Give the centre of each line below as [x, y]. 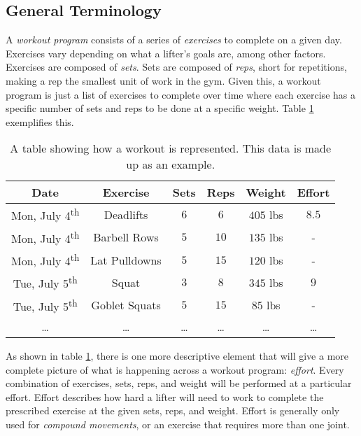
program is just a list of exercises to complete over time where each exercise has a [180, 94]
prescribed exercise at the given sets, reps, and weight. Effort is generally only [173, 410]
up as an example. [171, 164]
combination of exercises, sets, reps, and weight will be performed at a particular [179, 383]
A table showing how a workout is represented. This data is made [171, 148]
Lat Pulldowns [126, 260]
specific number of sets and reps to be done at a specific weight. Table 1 [160, 108]
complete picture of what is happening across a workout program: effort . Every [175, 369]
